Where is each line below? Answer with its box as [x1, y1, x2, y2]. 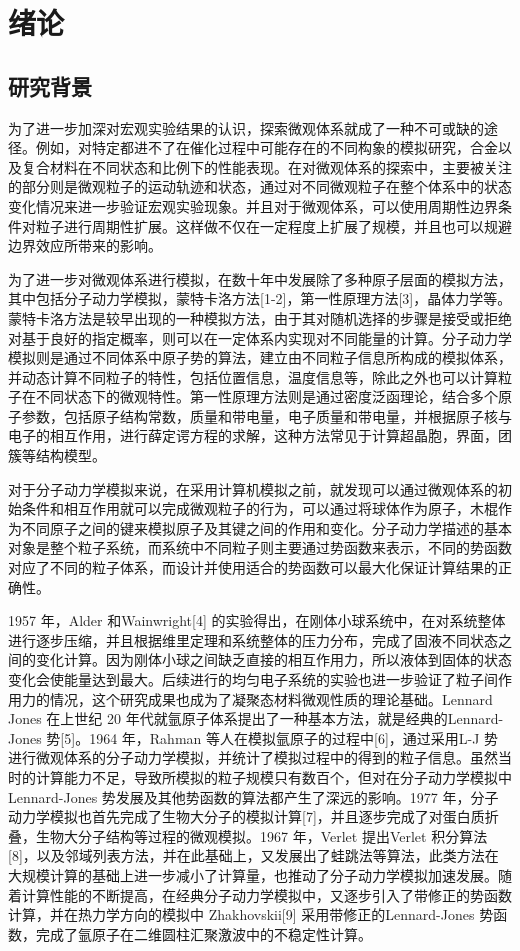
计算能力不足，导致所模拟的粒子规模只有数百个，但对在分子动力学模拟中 [35, 766, 512, 787]
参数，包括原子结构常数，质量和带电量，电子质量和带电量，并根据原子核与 [21, 405, 512, 426]
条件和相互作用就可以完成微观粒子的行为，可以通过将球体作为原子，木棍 [21, 498, 498, 519]
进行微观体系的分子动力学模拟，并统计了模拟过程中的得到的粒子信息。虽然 [8, 747, 498, 768]
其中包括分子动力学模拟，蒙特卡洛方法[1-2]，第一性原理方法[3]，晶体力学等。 [8, 288, 512, 309]
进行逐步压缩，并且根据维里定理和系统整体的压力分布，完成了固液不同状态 [8, 629, 498, 650]
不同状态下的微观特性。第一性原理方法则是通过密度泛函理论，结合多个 [35, 386, 498, 407]
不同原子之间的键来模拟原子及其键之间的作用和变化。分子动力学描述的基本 [21, 517, 512, 538]
